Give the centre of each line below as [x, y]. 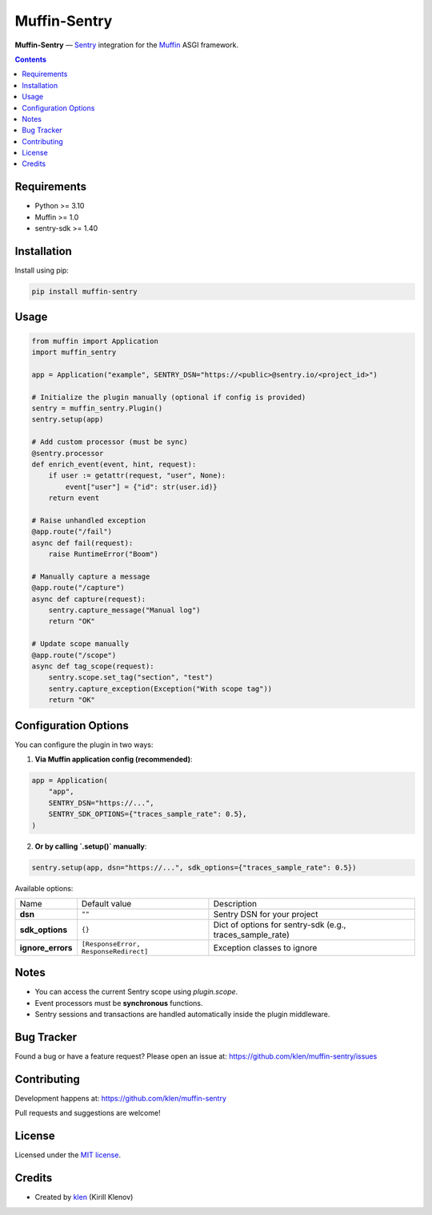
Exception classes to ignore [265, 947]
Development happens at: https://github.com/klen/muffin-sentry [121, 1099]
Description [235, 903]
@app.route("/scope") [74, 655]
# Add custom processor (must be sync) [110, 442]
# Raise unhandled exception [89, 520]
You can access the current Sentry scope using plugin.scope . [136, 992]
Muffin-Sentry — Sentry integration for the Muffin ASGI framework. [127, 45]
